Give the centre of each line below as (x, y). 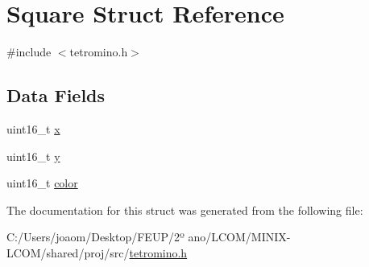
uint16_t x (33, 128)
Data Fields (56, 95)
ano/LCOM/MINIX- (239, 237)
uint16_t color (42, 183)
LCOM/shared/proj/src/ (68, 252)
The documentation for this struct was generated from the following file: (185, 209)
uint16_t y (33, 156)
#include (29, 52)
